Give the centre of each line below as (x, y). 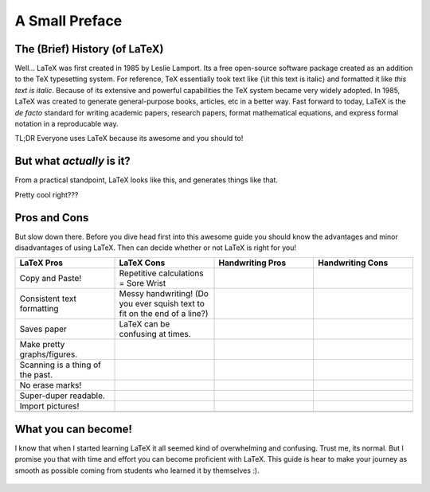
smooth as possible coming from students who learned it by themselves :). (137, 471)
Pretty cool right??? (47, 194)
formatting (39, 309)
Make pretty (42, 345)
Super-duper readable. (62, 396)
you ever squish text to (162, 304)
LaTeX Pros (41, 263)
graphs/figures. (49, 354)
